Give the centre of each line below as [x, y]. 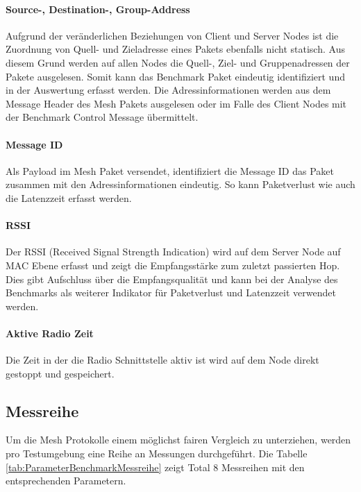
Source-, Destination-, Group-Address [98, 9]
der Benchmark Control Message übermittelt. [102, 117]
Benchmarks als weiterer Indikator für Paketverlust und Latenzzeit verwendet [171, 292]
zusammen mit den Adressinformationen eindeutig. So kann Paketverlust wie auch [180, 184]
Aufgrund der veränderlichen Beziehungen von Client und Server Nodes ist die [172, 35]
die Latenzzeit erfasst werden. [69, 197]
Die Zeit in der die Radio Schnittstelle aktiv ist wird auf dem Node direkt [162, 360]
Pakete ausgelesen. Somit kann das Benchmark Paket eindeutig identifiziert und [175, 76]
